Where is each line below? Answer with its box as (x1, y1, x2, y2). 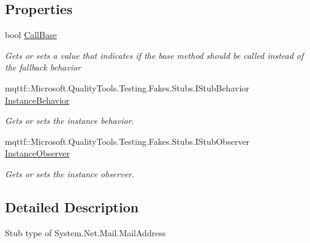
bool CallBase (5, 28, 57, 41)
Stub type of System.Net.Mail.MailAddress (5, 226, 166, 239)
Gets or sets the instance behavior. (5, 114, 134, 127)
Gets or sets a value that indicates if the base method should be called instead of (5, 48, 304, 61)
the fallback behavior (5, 61, 81, 74)
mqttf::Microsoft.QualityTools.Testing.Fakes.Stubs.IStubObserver (5, 134, 250, 147)
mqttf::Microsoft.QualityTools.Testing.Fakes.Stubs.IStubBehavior (5, 81, 249, 94)
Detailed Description (5, 197, 139, 216)
